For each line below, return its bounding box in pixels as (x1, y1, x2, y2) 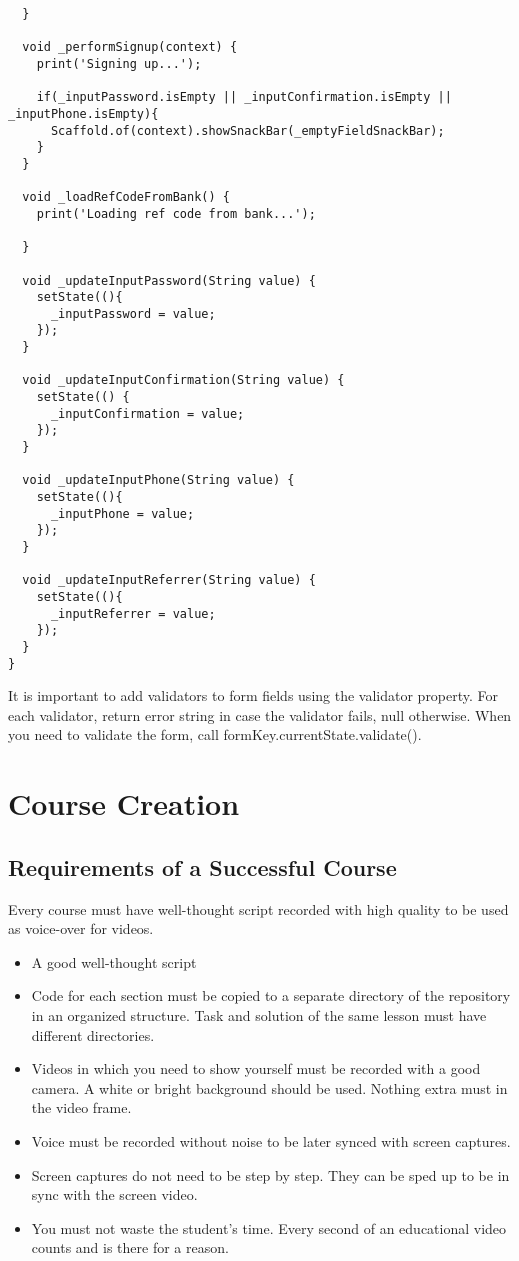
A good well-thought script (31, 951, 197, 972)
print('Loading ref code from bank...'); (36, 206, 316, 221)
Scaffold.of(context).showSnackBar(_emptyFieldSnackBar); (50, 123, 445, 138)
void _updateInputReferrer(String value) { (22, 573, 316, 588)
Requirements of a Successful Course (8, 851, 397, 882)
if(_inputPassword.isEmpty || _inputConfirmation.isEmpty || (36, 90, 452, 105)
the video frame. (31, 1097, 132, 1118)
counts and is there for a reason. (31, 1237, 229, 1258)
